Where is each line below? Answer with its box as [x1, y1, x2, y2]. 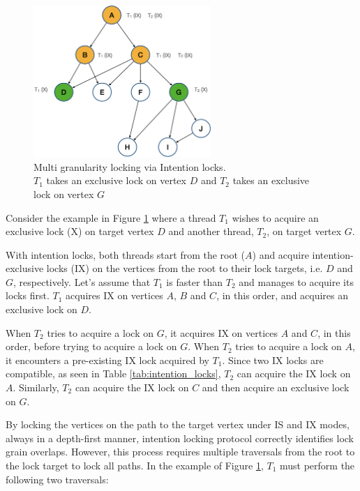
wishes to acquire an [232, 210, 319, 225]
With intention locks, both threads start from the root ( [6, 247, 246, 262]
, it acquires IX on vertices [164, 325, 278, 340]
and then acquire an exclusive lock [202, 380, 350, 395]
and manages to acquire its [239, 274, 354, 289]
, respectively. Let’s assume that [13, 274, 151, 289]
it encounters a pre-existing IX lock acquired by [6, 352, 209, 367]
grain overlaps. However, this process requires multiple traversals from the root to [6, 444, 355, 459]
